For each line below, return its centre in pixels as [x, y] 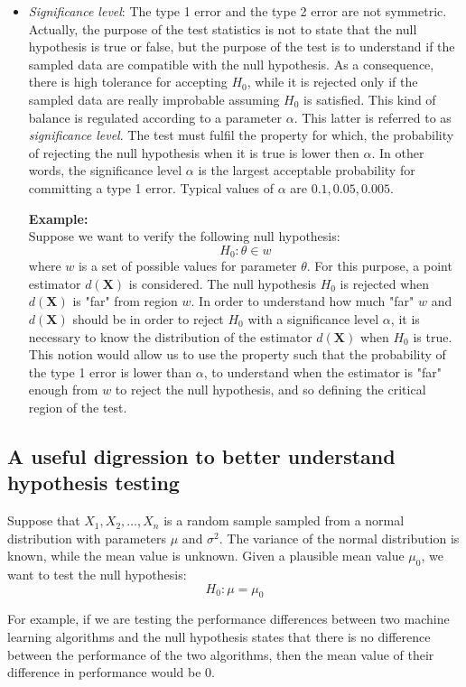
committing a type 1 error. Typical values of [151, 187]
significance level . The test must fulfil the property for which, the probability [241, 135]
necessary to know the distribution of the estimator [170, 336]
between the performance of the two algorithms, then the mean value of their [221, 654]
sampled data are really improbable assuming [154, 99]
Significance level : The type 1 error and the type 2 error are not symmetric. [238, 11]
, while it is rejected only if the [332, 82]
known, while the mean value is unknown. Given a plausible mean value [206, 556]
